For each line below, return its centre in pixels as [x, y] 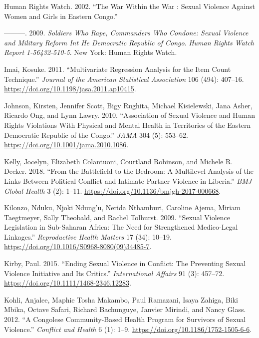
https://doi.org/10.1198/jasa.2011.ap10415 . [70, 89]
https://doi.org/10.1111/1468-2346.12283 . [68, 283]
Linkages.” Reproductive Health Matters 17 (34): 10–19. [88, 236]
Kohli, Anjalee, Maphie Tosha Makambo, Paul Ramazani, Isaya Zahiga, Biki [121, 299]
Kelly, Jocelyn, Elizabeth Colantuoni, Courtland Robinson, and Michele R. [119, 161]
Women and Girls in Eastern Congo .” [61, 16]
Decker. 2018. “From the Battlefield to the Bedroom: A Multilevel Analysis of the [129, 171]
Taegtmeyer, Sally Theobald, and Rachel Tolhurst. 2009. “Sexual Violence [117, 217]
